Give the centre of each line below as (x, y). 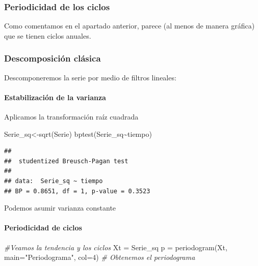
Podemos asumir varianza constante (60, 208)
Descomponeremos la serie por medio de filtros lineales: (90, 77)
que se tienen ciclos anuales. (48, 35)
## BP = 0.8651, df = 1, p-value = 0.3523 (77, 191)
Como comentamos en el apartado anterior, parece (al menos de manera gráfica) (130, 26)
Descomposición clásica (53, 58)
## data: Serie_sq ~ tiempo (54, 181)
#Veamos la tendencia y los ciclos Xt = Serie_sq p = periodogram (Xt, (116, 247)
